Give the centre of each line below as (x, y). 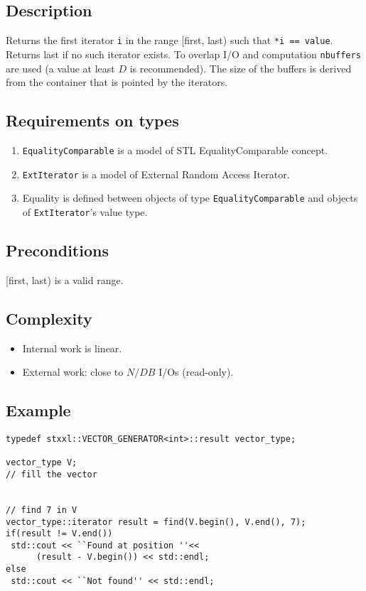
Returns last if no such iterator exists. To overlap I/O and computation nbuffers (183, 54)
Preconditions (57, 250)
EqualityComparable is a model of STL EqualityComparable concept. (175, 150)
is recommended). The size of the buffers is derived (241, 68)
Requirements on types (92, 120)
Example (38, 410)
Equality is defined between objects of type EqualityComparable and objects (190, 198)
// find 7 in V (42, 510)
